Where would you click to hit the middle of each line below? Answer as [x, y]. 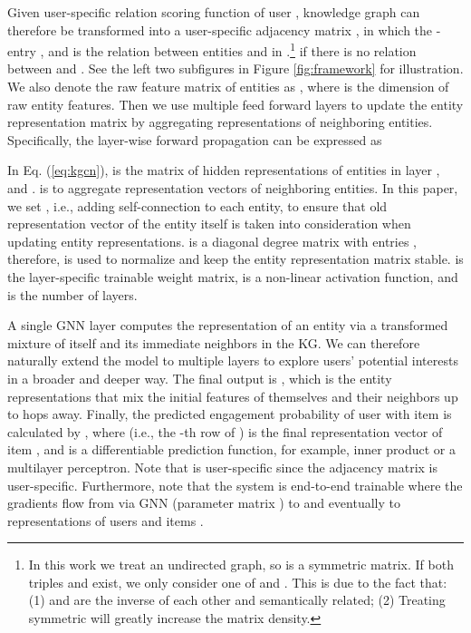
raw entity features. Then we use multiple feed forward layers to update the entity [235, 104]
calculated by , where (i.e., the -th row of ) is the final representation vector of [225, 431]
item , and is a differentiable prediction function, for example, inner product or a [232, 449]
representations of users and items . [106, 520]
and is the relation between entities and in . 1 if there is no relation [232, 49]
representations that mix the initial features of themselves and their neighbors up [233, 396]
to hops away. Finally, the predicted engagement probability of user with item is [230, 414]
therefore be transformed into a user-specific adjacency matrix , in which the [220, 29]
